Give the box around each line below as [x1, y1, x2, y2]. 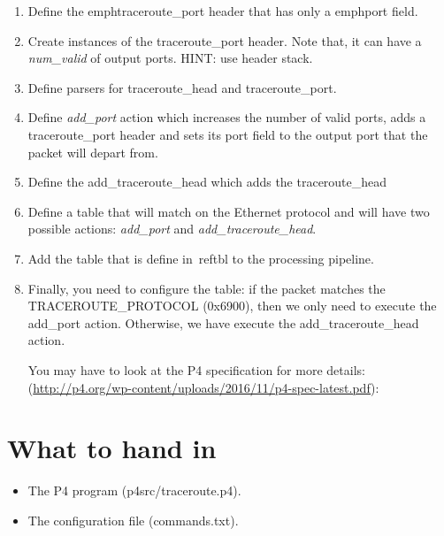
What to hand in [7, 430, 217, 466]
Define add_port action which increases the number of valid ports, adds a [27, 108, 426, 126]
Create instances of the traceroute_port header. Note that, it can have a [27, 31, 422, 50]
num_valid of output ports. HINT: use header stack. [27, 49, 313, 67]
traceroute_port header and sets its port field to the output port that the [27, 125, 428, 143]
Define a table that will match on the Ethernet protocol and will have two [27, 202, 430, 220]
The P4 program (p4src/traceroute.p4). [27, 481, 241, 500]
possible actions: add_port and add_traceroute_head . [27, 219, 317, 238]
